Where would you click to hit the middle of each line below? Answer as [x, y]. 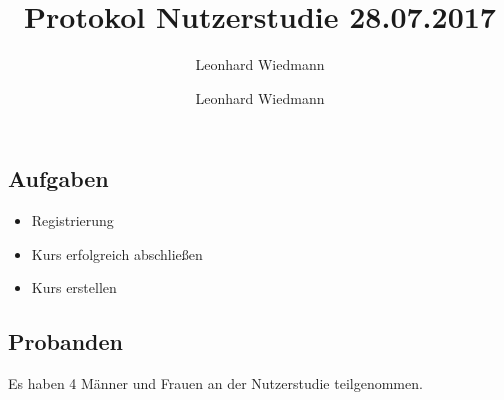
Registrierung [72, 220]
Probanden [66, 341]
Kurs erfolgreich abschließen [117, 253]
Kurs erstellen [74, 287]
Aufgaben [58, 178]
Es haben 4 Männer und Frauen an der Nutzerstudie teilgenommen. [215, 383]
